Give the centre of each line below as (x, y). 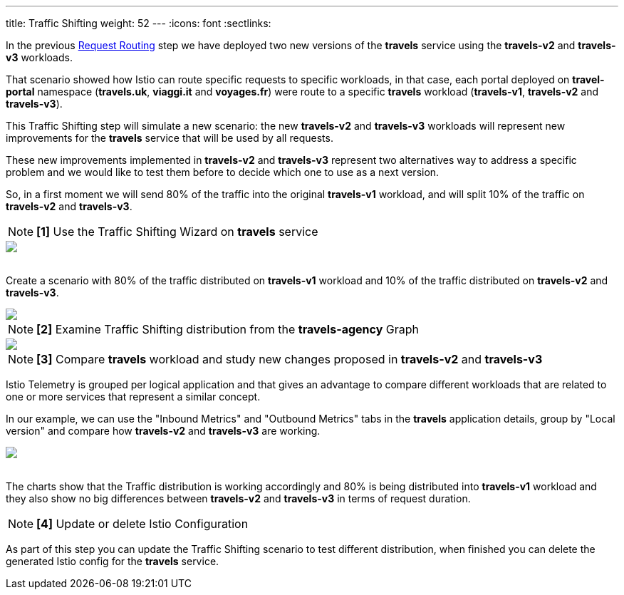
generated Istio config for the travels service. (113, 561)
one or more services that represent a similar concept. (133, 397)
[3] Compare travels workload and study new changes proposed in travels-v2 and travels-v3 (290, 359)
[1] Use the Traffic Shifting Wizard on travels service (177, 232)
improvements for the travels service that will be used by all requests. (170, 138)
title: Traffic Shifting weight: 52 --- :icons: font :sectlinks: (139, 23)
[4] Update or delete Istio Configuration (142, 524)
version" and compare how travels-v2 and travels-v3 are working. (163, 431)
